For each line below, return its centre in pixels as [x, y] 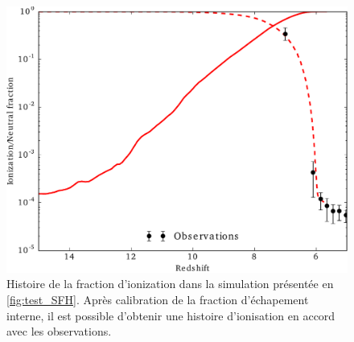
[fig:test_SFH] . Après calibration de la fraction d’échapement [158, 300]
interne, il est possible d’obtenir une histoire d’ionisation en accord [171, 315]
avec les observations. [59, 331]
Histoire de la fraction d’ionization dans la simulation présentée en [170, 284]
